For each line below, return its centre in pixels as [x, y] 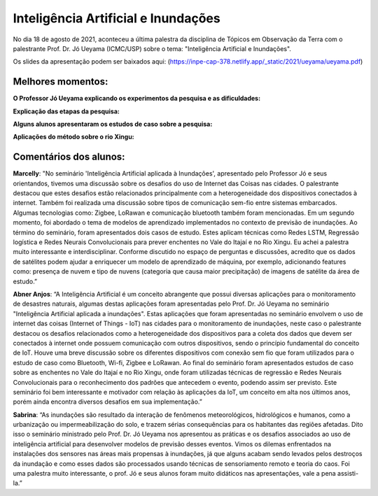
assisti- [348, 474]
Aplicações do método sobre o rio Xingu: [73, 137]
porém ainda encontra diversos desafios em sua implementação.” [108, 402]
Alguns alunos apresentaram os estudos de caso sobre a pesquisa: [113, 124]
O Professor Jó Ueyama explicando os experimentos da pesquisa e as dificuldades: [137, 99]
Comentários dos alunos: [69, 157]
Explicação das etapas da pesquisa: [66, 111]
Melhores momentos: [61, 82]
